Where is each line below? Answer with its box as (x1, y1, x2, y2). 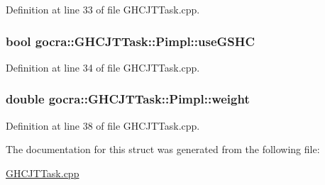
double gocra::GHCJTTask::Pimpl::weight (6, 90, 250, 108)
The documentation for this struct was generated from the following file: (6, 142, 320, 157)
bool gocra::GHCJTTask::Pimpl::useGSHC (6, 32, 255, 50)
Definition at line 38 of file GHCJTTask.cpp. (6, 118, 200, 133)
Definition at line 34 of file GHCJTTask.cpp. (6, 60, 200, 74)
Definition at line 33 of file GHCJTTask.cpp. (6, 2, 200, 16)
